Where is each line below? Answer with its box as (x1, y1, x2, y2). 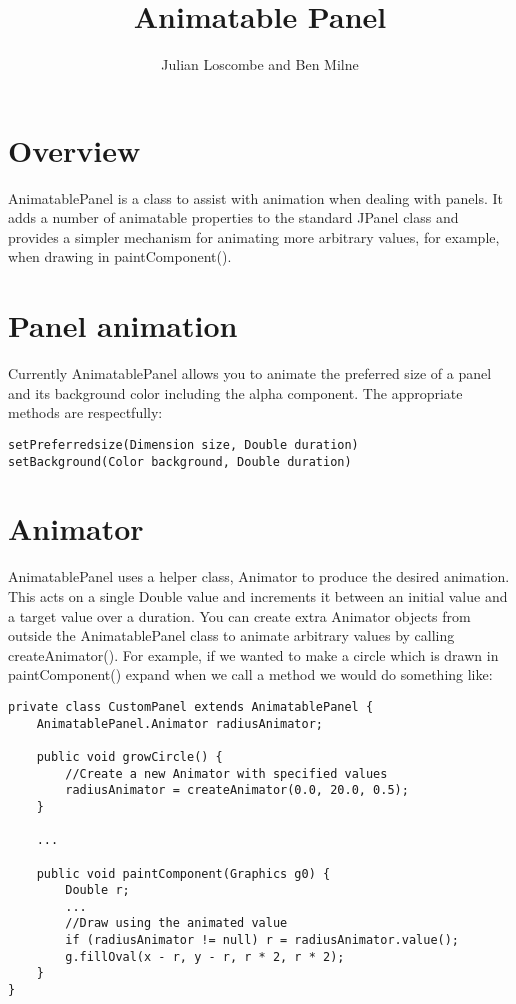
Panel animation (8, 305, 238, 346)
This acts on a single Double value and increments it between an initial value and (8, 585, 508, 606)
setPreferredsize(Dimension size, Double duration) (8, 437, 359, 452)
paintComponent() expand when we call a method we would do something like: (8, 664, 493, 685)
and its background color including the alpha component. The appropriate (8, 382, 463, 403)
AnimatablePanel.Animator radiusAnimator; (36, 716, 323, 731)
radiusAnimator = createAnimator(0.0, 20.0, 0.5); (65, 783, 409, 798)
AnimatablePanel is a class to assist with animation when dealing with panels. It (8, 187, 503, 208)
